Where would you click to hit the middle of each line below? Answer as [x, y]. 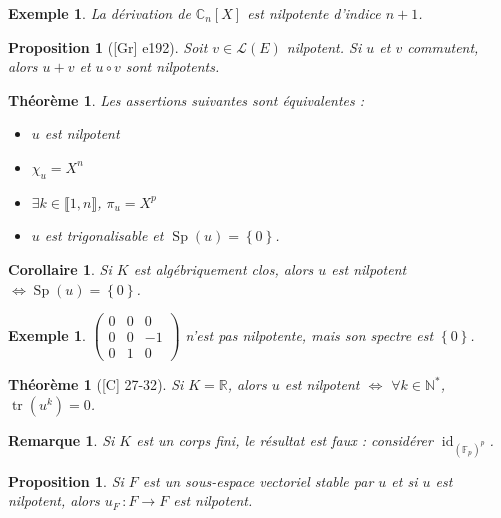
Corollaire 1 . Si [60, 268]
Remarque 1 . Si [61, 439]
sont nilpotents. [172, 66]
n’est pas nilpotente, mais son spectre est [309, 334]
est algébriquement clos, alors [223, 268]
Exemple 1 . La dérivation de [99, 13]
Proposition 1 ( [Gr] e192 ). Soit [108, 46]
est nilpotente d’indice [314, 13]
